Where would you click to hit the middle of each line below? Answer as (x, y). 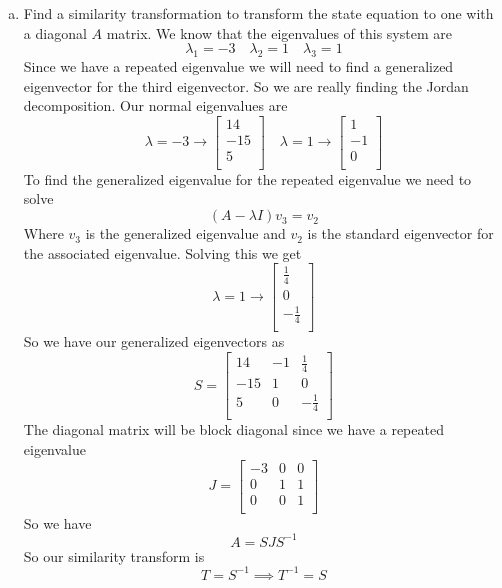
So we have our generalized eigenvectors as (154, 341)
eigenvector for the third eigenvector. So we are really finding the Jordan (246, 85)
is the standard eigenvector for (400, 233)
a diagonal (55, 32)
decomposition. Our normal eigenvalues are (155, 105)
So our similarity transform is (114, 555)
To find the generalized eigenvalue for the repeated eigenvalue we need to (247, 178)
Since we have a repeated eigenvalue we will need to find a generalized (238, 65)
